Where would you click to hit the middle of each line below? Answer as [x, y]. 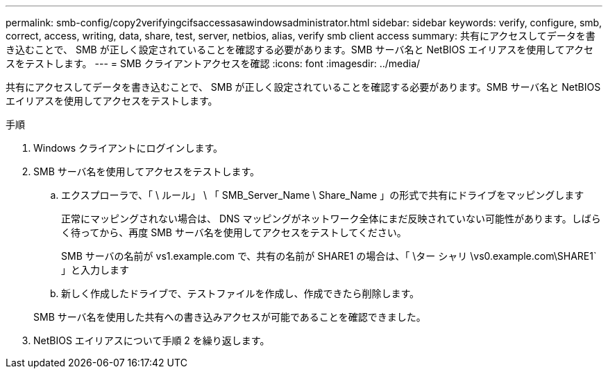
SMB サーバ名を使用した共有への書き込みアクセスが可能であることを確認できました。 [230, 317]
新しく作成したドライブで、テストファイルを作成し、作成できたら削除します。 [240, 293]
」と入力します [95, 270]
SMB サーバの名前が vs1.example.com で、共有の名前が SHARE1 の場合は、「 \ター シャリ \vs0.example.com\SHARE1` [329, 256]
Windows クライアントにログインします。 [128, 148]
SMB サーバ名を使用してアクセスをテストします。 [147, 171]
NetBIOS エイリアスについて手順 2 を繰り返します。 [152, 340]
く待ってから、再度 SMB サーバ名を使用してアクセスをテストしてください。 [234, 232]
